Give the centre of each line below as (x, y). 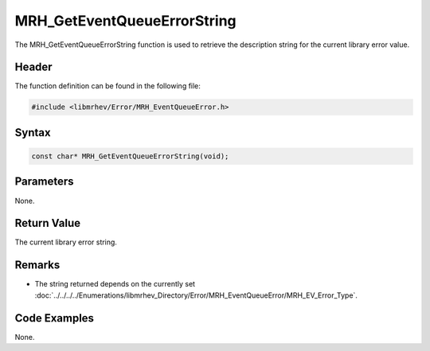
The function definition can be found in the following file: (107, 86)
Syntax (33, 133)
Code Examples (55, 318)
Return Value (48, 223)
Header (33, 67)
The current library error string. (66, 242)
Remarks (37, 265)
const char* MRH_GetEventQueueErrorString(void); (130, 156)
